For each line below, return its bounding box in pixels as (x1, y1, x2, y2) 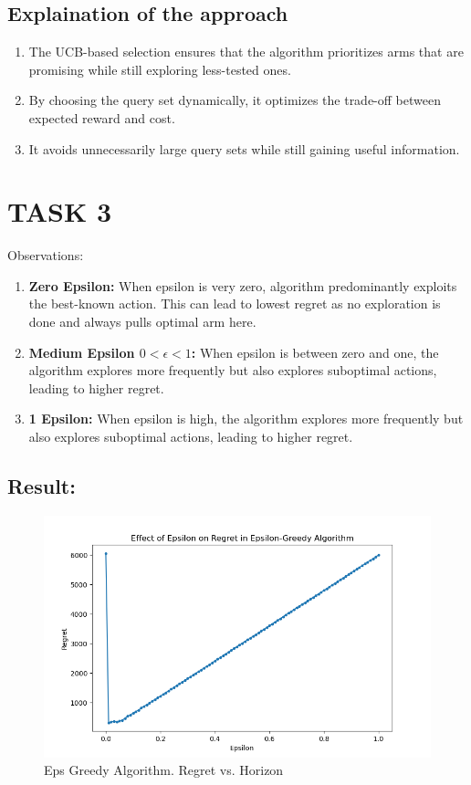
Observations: (7, 246, 84, 265)
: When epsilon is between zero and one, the (191, 342, 439, 361)
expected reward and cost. (28, 108, 175, 127)
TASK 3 (7, 193, 111, 230)
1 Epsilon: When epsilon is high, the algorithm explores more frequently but (28, 409, 464, 428)
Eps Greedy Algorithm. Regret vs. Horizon (44, 760, 284, 780)
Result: (7, 472, 76, 500)
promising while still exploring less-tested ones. (28, 59, 291, 78)
